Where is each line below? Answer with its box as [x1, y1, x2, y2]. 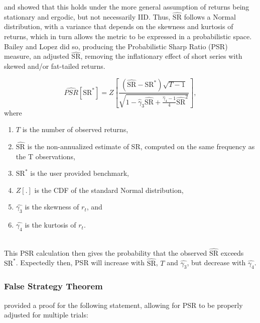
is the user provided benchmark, [30, 168, 129, 178]
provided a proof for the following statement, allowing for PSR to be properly [4, 299, 243, 310]
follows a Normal [184, 11, 236, 22]
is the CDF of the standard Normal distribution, [34, 184, 184, 195]
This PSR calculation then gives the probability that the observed [4, 247, 207, 258]
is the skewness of [25, 201, 79, 212]
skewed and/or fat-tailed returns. [4, 61, 105, 71]
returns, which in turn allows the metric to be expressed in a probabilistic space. [4, 31, 252, 41]
